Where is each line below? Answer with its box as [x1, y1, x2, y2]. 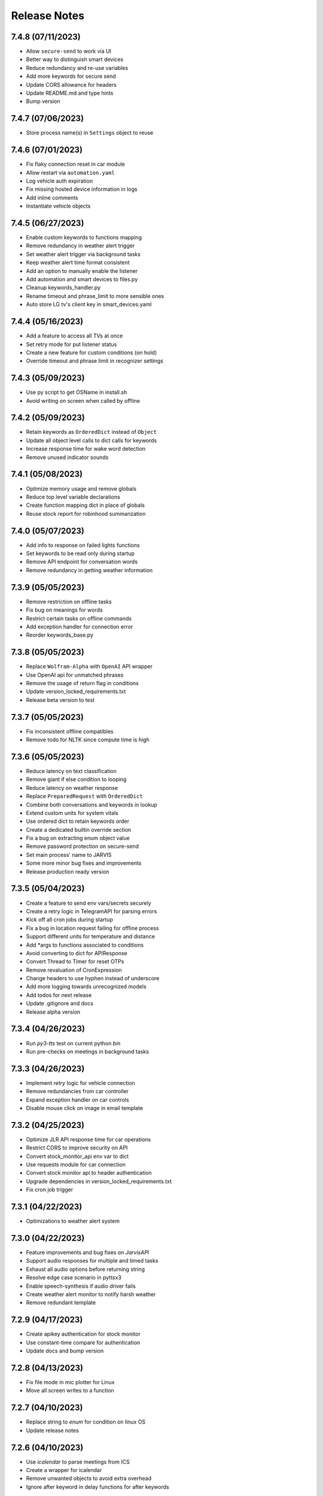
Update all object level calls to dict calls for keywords [26, 437, 157, 444]
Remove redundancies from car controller [26, 1088, 129, 1095]
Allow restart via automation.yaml [26, 169, 115, 176]
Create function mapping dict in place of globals [26, 501, 145, 509]
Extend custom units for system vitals [26, 809, 119, 816]
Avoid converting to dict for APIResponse [26, 949, 128, 957]
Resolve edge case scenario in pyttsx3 [26, 1274, 122, 1281]
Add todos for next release [26, 991, 92, 999]
